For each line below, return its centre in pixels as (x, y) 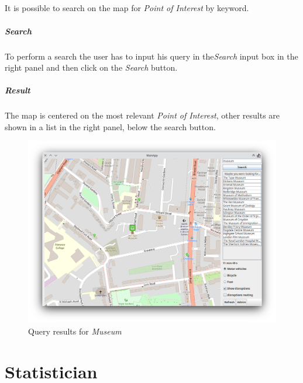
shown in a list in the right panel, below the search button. (110, 126)
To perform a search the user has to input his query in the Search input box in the (151, 56)
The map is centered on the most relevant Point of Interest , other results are (142, 115)
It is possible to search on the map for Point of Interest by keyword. (127, 8)
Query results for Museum (75, 331)
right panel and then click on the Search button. (91, 67)
